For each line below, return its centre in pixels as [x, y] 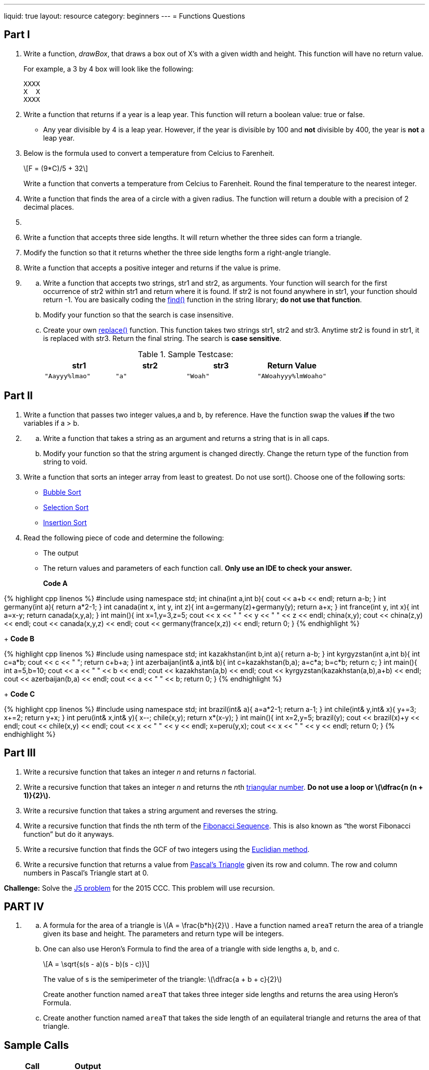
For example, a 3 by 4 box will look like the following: [109, 69]
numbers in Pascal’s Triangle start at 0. [86, 873]
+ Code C [19, 694]
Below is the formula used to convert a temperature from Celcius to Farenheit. [149, 153]
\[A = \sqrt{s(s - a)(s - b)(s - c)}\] [96, 964]
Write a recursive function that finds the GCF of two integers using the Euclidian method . [167, 849]
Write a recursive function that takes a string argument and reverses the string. [151, 810]
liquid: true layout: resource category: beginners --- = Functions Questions [125, 16]
